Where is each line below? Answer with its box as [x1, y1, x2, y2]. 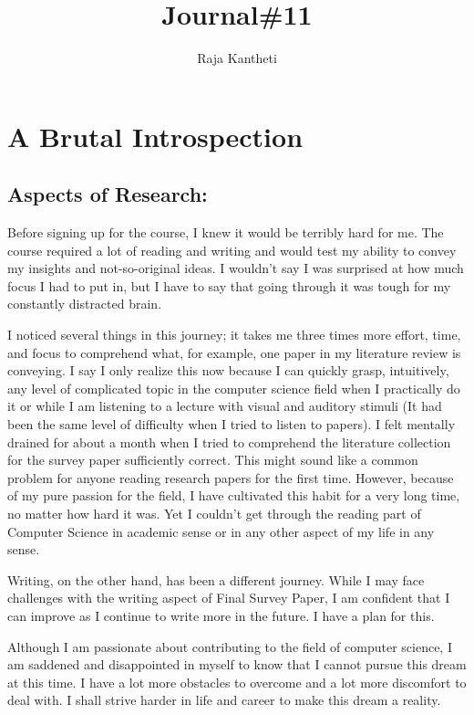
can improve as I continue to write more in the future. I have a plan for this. [7, 605, 435, 625]
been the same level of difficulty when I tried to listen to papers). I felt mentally [7, 415, 456, 434]
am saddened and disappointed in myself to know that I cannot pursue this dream [7, 655, 467, 674]
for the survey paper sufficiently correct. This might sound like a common [7, 450, 418, 469]
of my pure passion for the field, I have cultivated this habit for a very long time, [7, 486, 460, 505]
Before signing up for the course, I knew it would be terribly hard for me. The [7, 223, 444, 242]
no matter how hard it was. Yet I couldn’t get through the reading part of [7, 504, 421, 523]
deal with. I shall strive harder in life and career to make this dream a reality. [7, 690, 441, 710]
